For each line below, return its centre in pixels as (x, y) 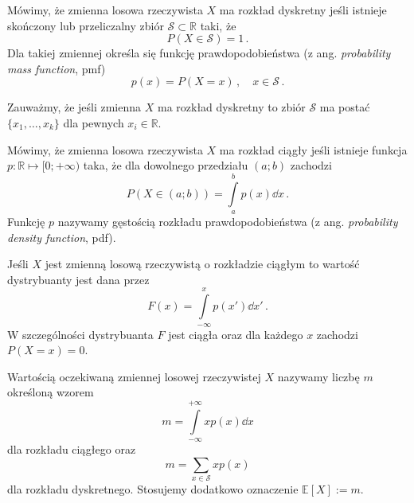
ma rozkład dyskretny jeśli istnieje (303, 10)
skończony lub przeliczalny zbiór (86, 25)
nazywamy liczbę (318, 376)
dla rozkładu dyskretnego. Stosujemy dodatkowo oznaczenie (153, 488)
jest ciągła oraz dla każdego (236, 334)
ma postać (345, 107)
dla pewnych (94, 122)
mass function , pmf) (57, 68)
